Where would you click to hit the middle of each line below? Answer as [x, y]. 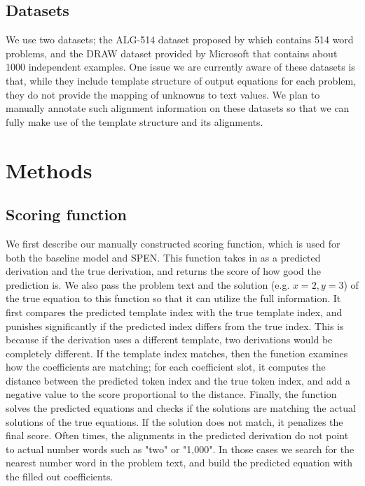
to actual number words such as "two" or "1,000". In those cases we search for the [180, 449]
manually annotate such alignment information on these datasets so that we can [178, 108]
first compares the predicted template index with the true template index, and [174, 312]
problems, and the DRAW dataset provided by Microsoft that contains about [172, 53]
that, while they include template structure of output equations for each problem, [181, 80]
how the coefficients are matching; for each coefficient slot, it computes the [166, 367]
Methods [49, 170]
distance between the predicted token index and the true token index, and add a [178, 380]
